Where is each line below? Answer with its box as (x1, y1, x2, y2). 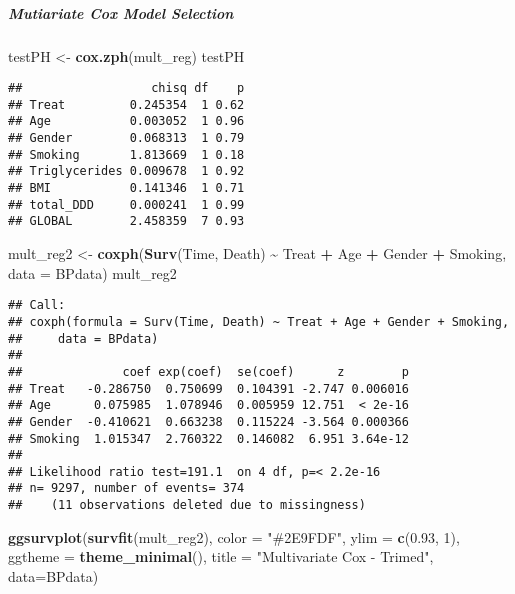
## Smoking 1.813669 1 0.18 (8, 147, 245, 162)
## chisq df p (8, 81, 245, 96)
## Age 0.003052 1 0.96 (8, 114, 245, 129)
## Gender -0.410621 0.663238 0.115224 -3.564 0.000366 (8, 414, 409, 429)
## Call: (8, 298, 66, 313)
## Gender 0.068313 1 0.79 (8, 131, 245, 146)
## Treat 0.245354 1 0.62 (8, 97, 245, 112)
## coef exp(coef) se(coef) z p (8, 364, 409, 379)
